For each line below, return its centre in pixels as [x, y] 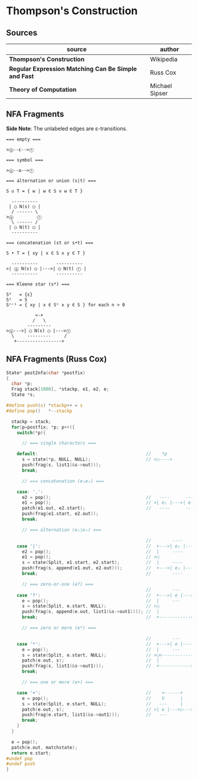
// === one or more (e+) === [57, 682]
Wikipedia [164, 59]
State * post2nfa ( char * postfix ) [46, 373]
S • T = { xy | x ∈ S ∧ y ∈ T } [46, 253]
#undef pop [19, 758]
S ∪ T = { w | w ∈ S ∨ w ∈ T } [44, 191]
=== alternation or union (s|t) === [51, 181]
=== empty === [24, 139]
